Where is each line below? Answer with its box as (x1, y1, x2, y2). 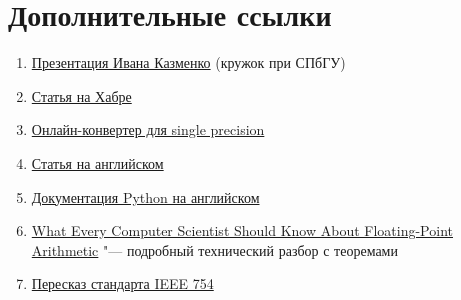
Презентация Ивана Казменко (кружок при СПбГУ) (31, 52, 346, 73)
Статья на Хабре (31, 85, 132, 106)
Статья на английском (31, 152, 164, 173)
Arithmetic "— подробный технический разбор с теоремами (31, 239, 398, 260)
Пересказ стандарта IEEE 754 (31, 273, 214, 294)
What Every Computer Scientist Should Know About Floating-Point (31, 220, 453, 241)
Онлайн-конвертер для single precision (31, 119, 265, 140)
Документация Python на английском (31, 186, 260, 207)
